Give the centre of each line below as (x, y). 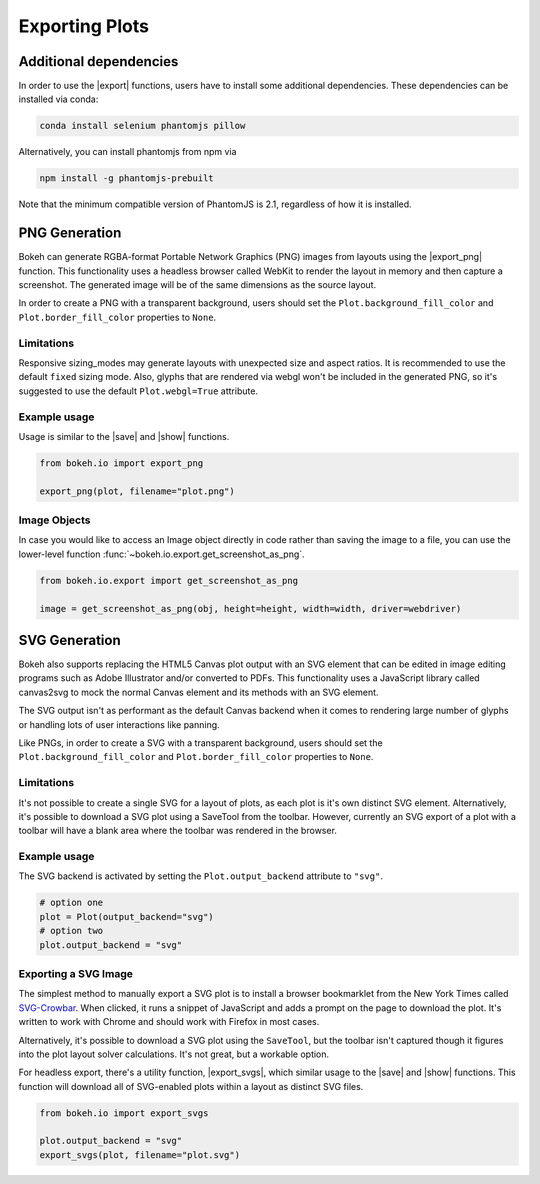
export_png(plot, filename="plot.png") (137, 491)
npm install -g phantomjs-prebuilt (126, 178)
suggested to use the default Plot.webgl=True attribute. (138, 391)
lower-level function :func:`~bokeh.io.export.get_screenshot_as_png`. (161, 554)
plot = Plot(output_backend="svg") (126, 916)
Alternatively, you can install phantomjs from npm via (127, 152)
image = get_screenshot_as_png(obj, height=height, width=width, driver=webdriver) (250, 608)
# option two (71, 931)
